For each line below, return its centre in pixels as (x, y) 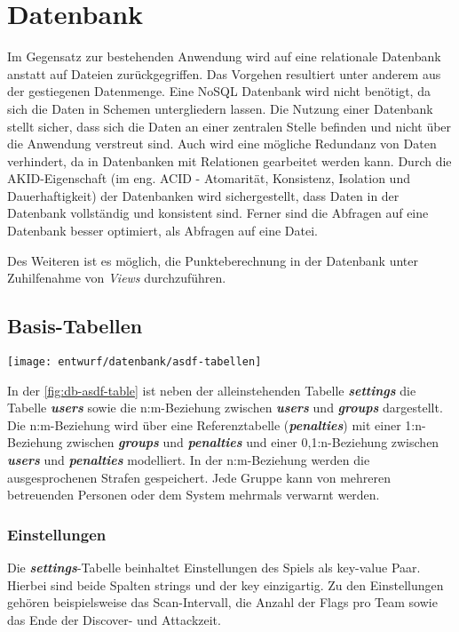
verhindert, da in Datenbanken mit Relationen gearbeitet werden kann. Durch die (229, 160)
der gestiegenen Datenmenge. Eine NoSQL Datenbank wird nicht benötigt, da (219, 91)
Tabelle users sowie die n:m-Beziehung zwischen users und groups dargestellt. (225, 408)
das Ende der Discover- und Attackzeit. (114, 619)
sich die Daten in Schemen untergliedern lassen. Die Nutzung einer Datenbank (220, 108)
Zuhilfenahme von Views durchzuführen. (117, 278)
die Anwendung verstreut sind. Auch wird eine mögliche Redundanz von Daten (222, 144)
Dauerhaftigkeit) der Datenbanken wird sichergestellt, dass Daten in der (203, 195)
